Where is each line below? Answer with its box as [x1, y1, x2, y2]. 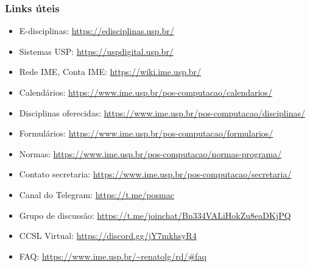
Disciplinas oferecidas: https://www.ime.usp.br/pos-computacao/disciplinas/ [19, 106, 305, 119]
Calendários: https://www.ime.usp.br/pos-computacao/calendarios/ [19, 86, 272, 98]
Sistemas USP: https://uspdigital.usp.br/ [19, 44, 174, 57]
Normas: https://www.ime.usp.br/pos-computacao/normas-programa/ [19, 147, 282, 160]
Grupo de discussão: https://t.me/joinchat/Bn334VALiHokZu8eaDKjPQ [19, 208, 291, 221]
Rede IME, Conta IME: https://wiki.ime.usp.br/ [19, 65, 202, 78]
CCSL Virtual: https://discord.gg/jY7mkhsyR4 [19, 229, 197, 242]
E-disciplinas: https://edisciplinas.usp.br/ [19, 24, 174, 37]
